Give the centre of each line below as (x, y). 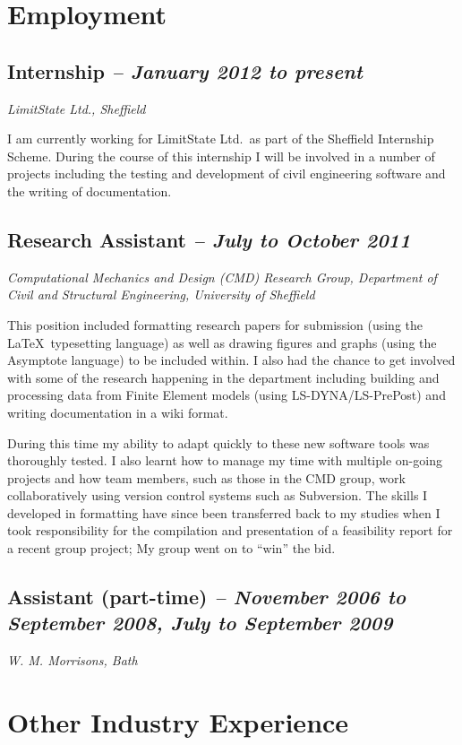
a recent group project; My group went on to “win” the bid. (171, 548)
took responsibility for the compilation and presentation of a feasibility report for (230, 530)
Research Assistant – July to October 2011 (209, 239)
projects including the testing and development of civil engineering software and (227, 173)
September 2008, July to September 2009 (200, 623)
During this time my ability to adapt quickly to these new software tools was (218, 442)
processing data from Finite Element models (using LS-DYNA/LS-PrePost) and (227, 395)
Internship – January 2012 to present (185, 70)
